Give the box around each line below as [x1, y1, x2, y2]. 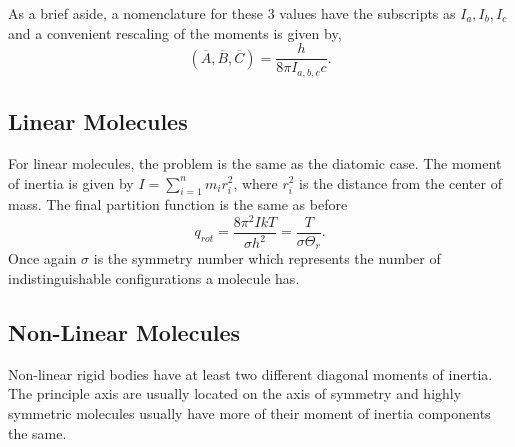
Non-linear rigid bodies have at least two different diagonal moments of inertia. [8, 363, 493, 384]
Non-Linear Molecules [8, 317, 241, 348]
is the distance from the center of [299, 172, 502, 193]
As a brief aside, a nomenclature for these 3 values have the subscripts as [8, 3, 456, 23]
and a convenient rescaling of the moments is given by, [8, 22, 342, 43]
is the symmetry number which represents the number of [93, 248, 441, 269]
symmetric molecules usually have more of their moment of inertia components [8, 403, 491, 424]
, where [233, 172, 278, 193]
